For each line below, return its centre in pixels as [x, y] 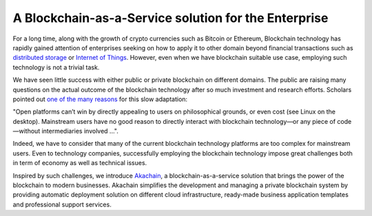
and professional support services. [62, 204]
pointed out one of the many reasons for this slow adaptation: [100, 99]
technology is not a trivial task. [56, 67]
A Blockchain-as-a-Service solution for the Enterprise [170, 18]
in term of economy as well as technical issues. [80, 163]
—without [27, 131]
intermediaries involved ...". [80, 131]
